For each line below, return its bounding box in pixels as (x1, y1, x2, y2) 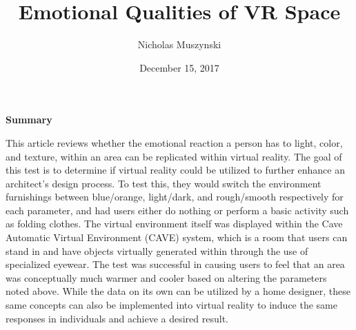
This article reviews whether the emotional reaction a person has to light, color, (6, 135, 343, 149)
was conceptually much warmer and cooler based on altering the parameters (6, 270, 327, 285)
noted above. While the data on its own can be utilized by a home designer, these (6, 284, 350, 298)
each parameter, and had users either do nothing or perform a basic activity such (6, 203, 349, 217)
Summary (6, 112, 52, 127)
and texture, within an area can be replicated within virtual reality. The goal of (6, 149, 342, 163)
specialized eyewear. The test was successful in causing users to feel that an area (6, 257, 345, 271)
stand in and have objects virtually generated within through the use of (6, 243, 308, 258)
